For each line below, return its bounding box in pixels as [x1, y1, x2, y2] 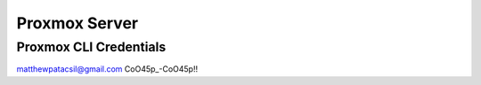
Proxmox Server [16, 13, 138, 33]
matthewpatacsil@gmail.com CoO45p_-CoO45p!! [16, 64, 199, 74]
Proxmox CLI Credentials [16, 39, 167, 55]
